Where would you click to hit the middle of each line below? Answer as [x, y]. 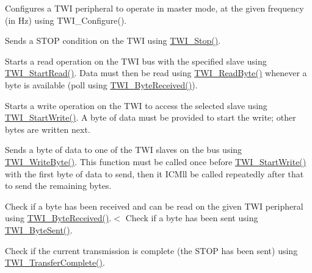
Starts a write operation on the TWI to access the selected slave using [136, 105]
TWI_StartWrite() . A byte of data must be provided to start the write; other [151, 117]
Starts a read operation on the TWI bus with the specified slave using [136, 61]
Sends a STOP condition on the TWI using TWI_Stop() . [113, 41]
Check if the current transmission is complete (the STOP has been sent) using [151, 250]
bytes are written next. [48, 129]
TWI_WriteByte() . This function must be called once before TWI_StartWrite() [156, 161]
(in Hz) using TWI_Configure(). [66, 20]
